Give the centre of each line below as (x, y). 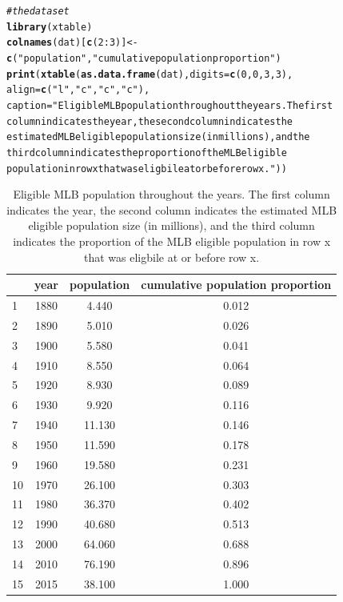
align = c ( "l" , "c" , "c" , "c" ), (78, 90)
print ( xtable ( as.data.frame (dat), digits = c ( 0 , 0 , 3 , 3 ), (150, 74)
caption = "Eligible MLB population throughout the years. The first (170, 105)
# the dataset (38, 11)
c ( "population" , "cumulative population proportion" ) (144, 58)
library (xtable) (50, 27)
